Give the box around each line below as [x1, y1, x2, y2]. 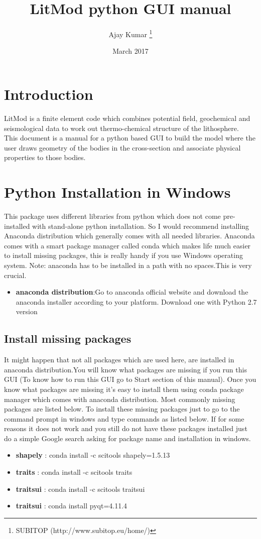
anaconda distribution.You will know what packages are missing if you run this [4, 364, 247, 374]
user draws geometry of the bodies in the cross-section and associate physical [4, 142, 241, 153]
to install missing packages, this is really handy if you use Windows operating [4, 250, 243, 260]
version [16, 306, 38, 317]
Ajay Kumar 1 [108, 28, 153, 39]
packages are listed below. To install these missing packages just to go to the [4, 403, 240, 414]
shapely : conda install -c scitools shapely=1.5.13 [16, 450, 170, 460]
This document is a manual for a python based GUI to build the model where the [4, 132, 255, 143]
